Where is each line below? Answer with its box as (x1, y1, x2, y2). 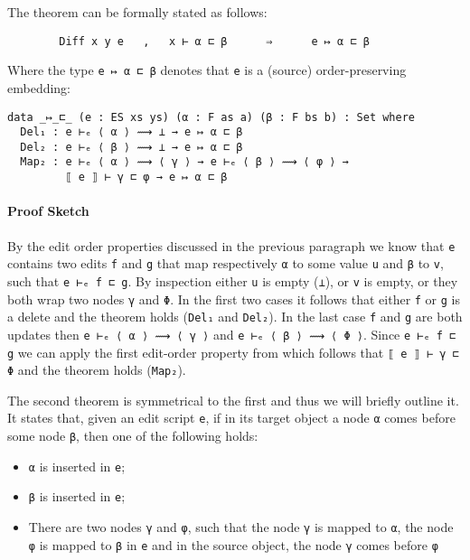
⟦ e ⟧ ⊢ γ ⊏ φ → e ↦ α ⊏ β (65, 171, 228, 184)
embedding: (7, 78, 71, 97)
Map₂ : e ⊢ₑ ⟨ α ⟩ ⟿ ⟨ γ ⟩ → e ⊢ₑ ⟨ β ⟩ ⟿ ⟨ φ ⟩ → (20, 155, 349, 169)
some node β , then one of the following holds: (7, 426, 258, 445)
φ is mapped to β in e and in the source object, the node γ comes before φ (28, 535, 438, 554)
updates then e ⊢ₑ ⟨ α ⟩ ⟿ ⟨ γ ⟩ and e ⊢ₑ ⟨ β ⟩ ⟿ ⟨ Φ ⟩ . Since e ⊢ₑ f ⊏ (7, 324, 456, 343)
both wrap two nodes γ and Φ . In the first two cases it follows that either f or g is (7, 289, 461, 308)
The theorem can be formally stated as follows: (7, 3, 268, 21)
